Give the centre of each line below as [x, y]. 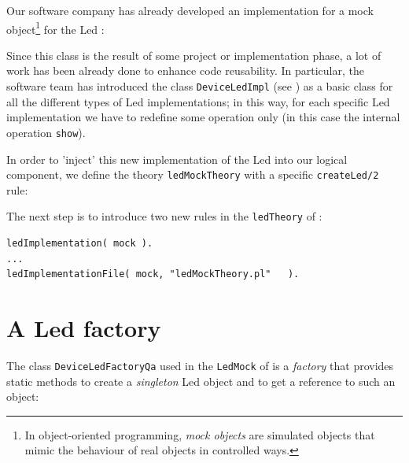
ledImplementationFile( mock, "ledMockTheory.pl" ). [153, 274]
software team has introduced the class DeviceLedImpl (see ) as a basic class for [200, 86]
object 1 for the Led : [55, 28]
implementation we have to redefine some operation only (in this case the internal [203, 117]
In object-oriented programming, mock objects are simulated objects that [200, 434]
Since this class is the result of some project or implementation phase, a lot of [194, 55]
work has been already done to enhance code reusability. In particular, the [185, 70]
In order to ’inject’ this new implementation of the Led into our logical [177, 159]
